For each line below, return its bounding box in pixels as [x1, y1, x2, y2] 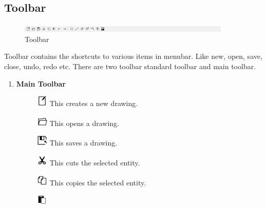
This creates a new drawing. [49, 98, 138, 109]
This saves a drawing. [49, 137, 118, 148]
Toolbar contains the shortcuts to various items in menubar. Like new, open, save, [4, 51, 262, 61]
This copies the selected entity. [49, 177, 146, 187]
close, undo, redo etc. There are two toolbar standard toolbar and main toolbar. [4, 60, 256, 71]
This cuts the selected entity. [49, 157, 140, 168]
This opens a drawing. [49, 117, 119, 128]
